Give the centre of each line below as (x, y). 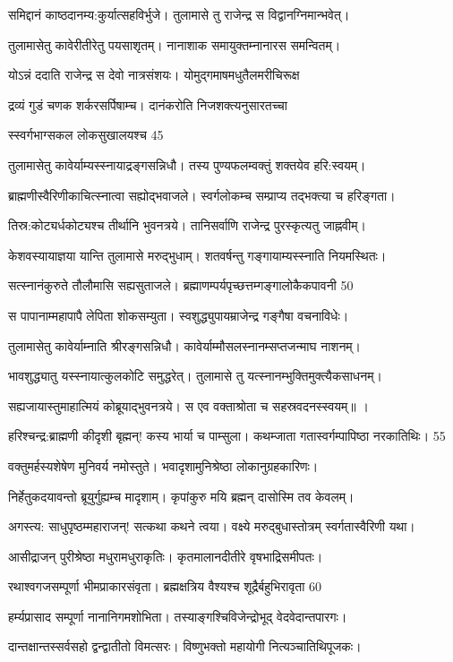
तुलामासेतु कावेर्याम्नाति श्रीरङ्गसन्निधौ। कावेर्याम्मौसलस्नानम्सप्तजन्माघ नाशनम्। (185, 345)
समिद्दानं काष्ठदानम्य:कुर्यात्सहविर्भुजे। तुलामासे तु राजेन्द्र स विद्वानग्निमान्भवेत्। (179, 14)
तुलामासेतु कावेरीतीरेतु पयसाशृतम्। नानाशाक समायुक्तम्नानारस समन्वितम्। (175, 44)
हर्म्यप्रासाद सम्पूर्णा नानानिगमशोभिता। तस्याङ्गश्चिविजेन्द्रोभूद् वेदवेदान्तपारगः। (178, 616)
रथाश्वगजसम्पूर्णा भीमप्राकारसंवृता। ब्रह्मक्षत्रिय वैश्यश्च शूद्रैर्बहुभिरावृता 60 (165, 586)
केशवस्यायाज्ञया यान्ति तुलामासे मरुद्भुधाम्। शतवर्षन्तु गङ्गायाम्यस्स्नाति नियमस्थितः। (197, 255)
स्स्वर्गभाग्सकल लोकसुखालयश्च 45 (86, 135)
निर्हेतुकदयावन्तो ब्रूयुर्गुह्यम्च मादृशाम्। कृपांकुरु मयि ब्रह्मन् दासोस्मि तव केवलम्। (181, 496)
